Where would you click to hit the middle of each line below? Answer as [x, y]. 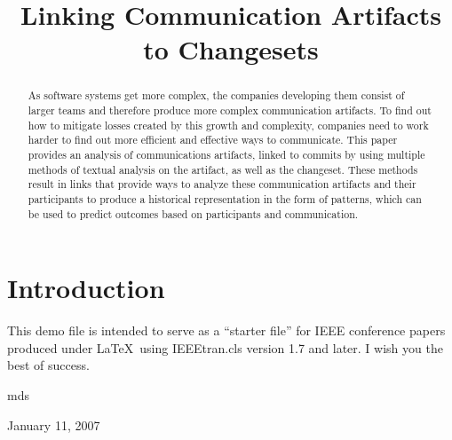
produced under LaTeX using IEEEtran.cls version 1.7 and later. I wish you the [225, 347]
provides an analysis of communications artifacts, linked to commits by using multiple [226, 154]
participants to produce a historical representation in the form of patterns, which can [225, 198]
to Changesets [231, 49]
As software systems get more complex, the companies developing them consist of [216, 95]
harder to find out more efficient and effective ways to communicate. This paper [213, 140]
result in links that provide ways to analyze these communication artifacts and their [222, 184]
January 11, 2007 [54, 424]
